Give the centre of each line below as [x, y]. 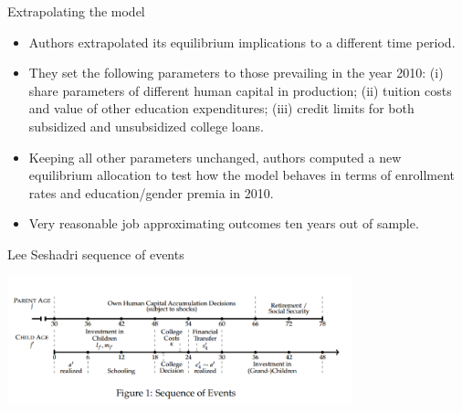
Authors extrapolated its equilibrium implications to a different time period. [242, 42]
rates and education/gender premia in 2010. [151, 192]
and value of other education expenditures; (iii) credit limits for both [221, 108]
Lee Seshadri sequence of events [96, 254]
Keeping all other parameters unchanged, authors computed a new [215, 157]
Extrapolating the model [76, 11]
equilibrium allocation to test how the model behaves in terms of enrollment [242, 175]
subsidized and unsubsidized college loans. [146, 126]
